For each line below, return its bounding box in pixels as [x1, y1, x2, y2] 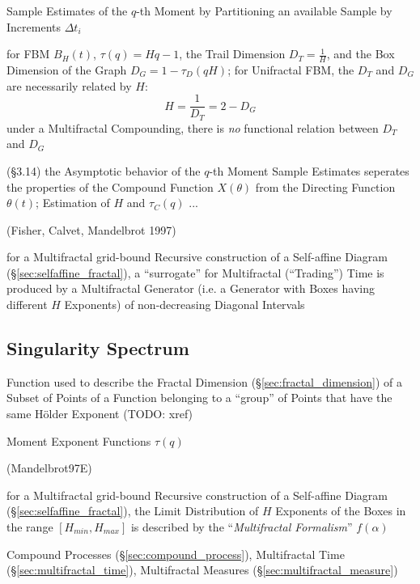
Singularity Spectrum [6, 336, 189, 361]
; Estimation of [36, 194, 110, 211]
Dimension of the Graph [6, 61, 127, 78]
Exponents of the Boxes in [275, 502, 406, 519]
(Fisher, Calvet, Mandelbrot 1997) [6, 221, 176, 238]
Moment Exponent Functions [6, 432, 151, 449]
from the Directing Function [255, 178, 396, 195]
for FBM [6, 45, 50, 62]
